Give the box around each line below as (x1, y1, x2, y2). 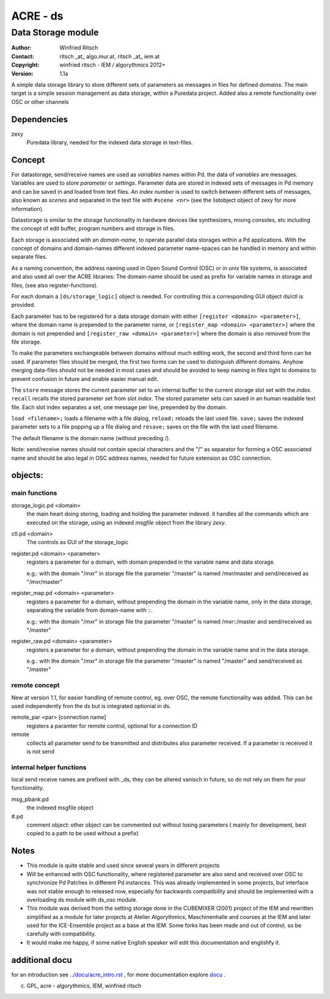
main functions (11, 489, 57, 498)
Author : (11, 44, 32, 51)
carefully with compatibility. (26, 930, 97, 938)
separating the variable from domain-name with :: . (26, 606, 153, 614)
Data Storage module (11, 27, 99, 38)
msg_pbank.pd (11, 795, 49, 803)
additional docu (11, 954, 73, 965)
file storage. (11, 338, 42, 345)
